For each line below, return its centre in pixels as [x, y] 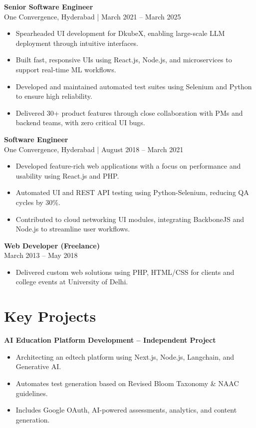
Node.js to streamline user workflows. [73, 229]
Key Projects [50, 316]
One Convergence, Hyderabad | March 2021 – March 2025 [93, 16]
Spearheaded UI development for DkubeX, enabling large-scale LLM [120, 33]
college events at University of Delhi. [72, 282]
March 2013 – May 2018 [41, 255]
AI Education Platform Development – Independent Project [110, 340]
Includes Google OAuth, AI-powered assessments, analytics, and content [126, 410]
